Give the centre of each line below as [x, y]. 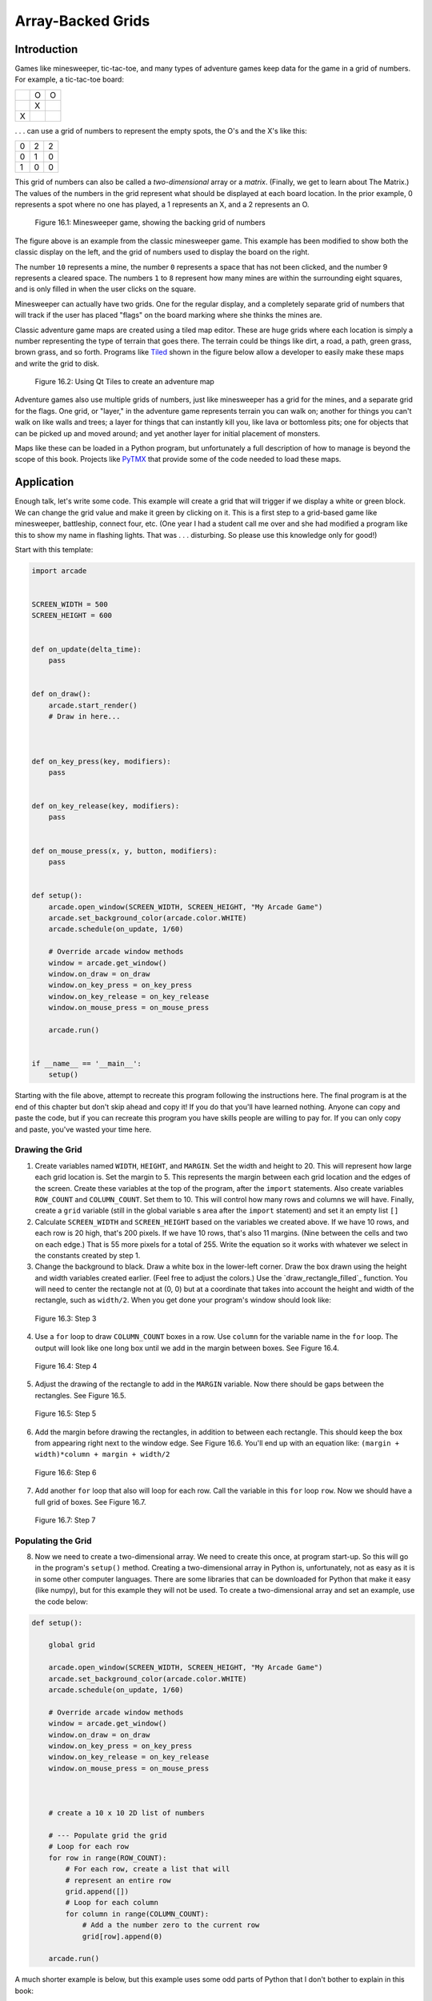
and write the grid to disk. [57, 363]
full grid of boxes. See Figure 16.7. [90, 1502]
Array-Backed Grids [82, 21]
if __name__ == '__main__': [86, 1064]
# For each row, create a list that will [148, 1869]
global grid [72, 1645]
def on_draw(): [61, 694]
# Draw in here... [84, 716]
